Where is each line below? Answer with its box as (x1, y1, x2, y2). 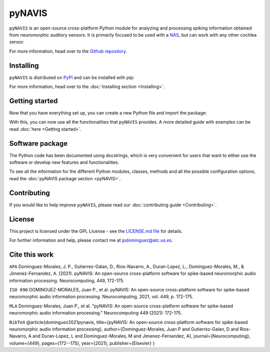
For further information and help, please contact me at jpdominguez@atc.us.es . (9, 237, 173, 243)
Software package (9, 139, 67, 148)
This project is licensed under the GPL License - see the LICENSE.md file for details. (9, 228, 182, 234)
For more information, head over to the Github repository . (9, 48, 127, 54)
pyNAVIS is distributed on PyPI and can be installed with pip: (9, 74, 134, 80)
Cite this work (9, 250, 53, 259)
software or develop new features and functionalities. (9, 159, 119, 165)
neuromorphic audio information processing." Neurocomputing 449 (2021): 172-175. (9, 310, 182, 316)
